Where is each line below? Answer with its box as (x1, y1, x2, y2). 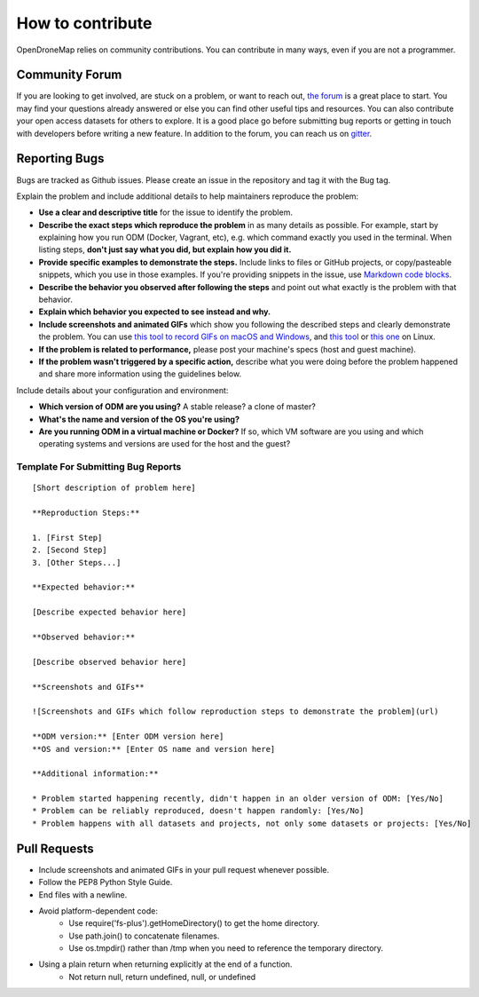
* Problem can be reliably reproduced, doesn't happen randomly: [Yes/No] (32, 806, 365, 816)
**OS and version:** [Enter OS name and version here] (32, 744, 276, 754)
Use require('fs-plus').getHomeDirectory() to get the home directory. (68, 918, 319, 929)
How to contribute (16, 13, 153, 33)
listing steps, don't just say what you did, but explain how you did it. (38, 244, 292, 255)
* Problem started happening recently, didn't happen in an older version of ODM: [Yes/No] (32, 794, 444, 803)
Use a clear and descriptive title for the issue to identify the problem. (38, 207, 293, 218)
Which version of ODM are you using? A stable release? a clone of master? (38, 401, 317, 412)
